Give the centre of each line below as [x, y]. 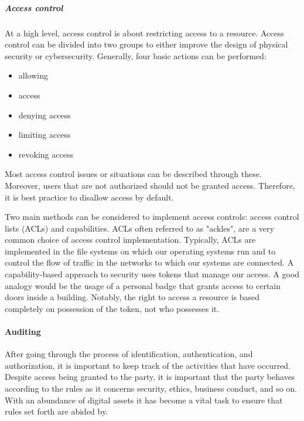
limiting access [45, 135]
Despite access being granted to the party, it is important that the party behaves [150, 377]
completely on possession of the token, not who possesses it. [112, 308]
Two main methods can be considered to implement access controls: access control [152, 217]
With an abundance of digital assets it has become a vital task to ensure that [144, 400]
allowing [33, 75]
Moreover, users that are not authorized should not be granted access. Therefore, [150, 185]
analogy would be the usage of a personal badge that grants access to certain [143, 285]
